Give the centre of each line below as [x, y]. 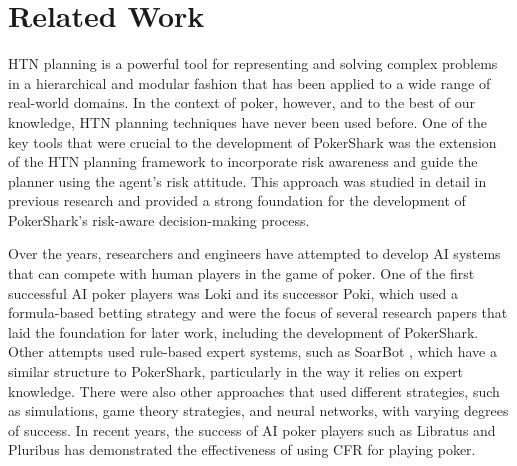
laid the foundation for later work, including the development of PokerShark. [243, 331]
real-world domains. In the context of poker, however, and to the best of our [242, 102]
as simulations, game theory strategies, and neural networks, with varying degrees [258, 410]
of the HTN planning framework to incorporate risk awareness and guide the [243, 161]
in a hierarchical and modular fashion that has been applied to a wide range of [249, 82]
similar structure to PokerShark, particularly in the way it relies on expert [236, 371]
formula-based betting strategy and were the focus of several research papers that [258, 312]
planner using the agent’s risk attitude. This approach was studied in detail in [247, 180]
